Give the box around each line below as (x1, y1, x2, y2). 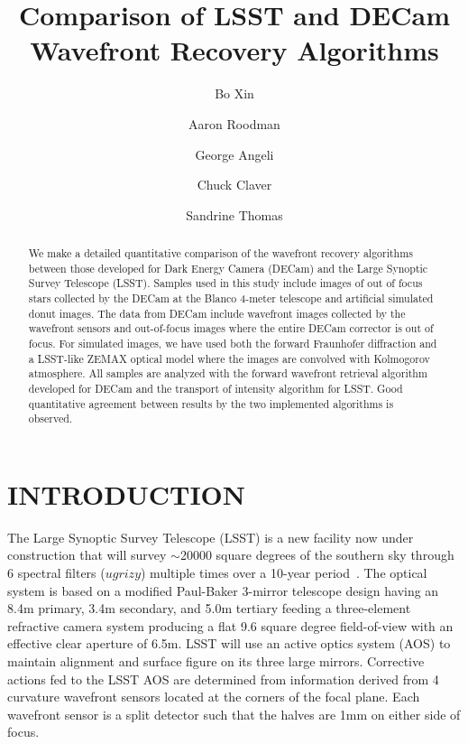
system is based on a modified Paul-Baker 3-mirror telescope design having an (7, 581, 439, 600)
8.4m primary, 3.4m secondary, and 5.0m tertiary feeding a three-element (7, 599, 411, 618)
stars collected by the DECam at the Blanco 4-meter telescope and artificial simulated (28, 291, 434, 306)
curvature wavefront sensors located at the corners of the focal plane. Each (7, 687, 420, 706)
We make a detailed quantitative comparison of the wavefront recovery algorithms (28, 246, 413, 261)
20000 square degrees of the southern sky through (179, 545, 454, 564)
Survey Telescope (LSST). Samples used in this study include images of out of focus (28, 275, 423, 291)
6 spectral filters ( (7, 563, 106, 582)
